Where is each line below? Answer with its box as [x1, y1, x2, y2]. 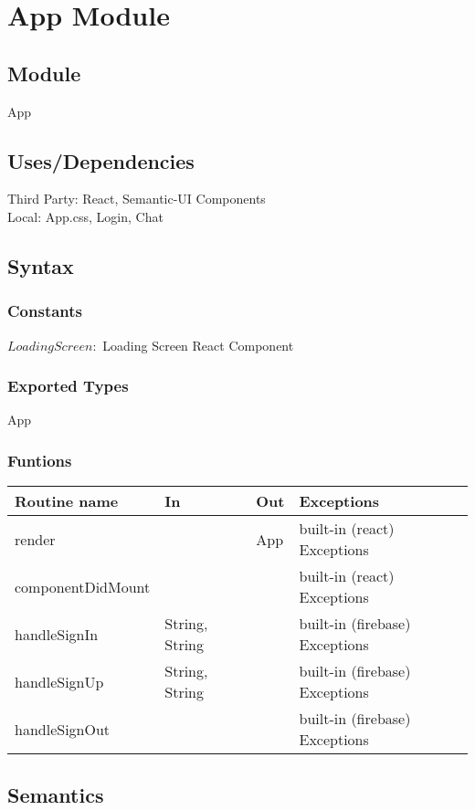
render [15, 528, 56, 550]
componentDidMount [15, 575, 151, 597]
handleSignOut [15, 718, 111, 740]
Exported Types [7, 374, 129, 397]
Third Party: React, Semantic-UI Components [7, 189, 266, 208]
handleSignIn [15, 623, 99, 645]
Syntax [7, 251, 74, 279]
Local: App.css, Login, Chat [7, 206, 164, 226]
